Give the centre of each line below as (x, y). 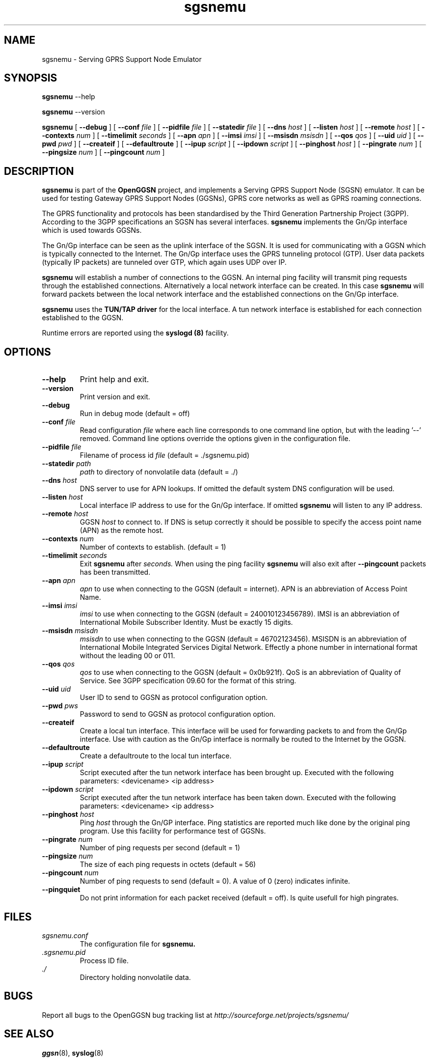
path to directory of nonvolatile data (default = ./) (159, 472)
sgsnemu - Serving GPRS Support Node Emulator (122, 59)
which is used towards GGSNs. (92, 230)
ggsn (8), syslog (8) (73, 1053)
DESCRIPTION (39, 171)
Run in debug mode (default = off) (135, 414)
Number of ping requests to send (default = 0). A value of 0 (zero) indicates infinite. (215, 881)
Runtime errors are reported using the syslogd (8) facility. (135, 333)
